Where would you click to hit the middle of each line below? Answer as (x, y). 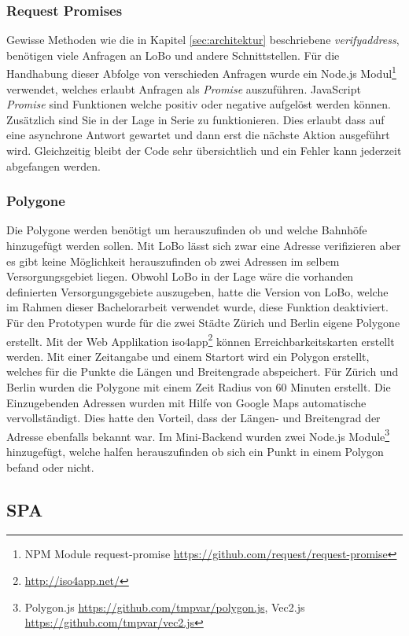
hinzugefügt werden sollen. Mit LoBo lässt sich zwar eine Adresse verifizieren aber (204, 246)
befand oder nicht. (50, 467)
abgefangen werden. (53, 165)
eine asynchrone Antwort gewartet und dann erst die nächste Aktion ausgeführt (198, 135)
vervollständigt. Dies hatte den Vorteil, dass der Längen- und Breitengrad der (193, 418)
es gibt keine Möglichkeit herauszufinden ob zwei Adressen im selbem (173, 261)
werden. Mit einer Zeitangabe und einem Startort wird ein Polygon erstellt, (188, 356)
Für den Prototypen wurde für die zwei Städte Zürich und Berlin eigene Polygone (203, 322)
